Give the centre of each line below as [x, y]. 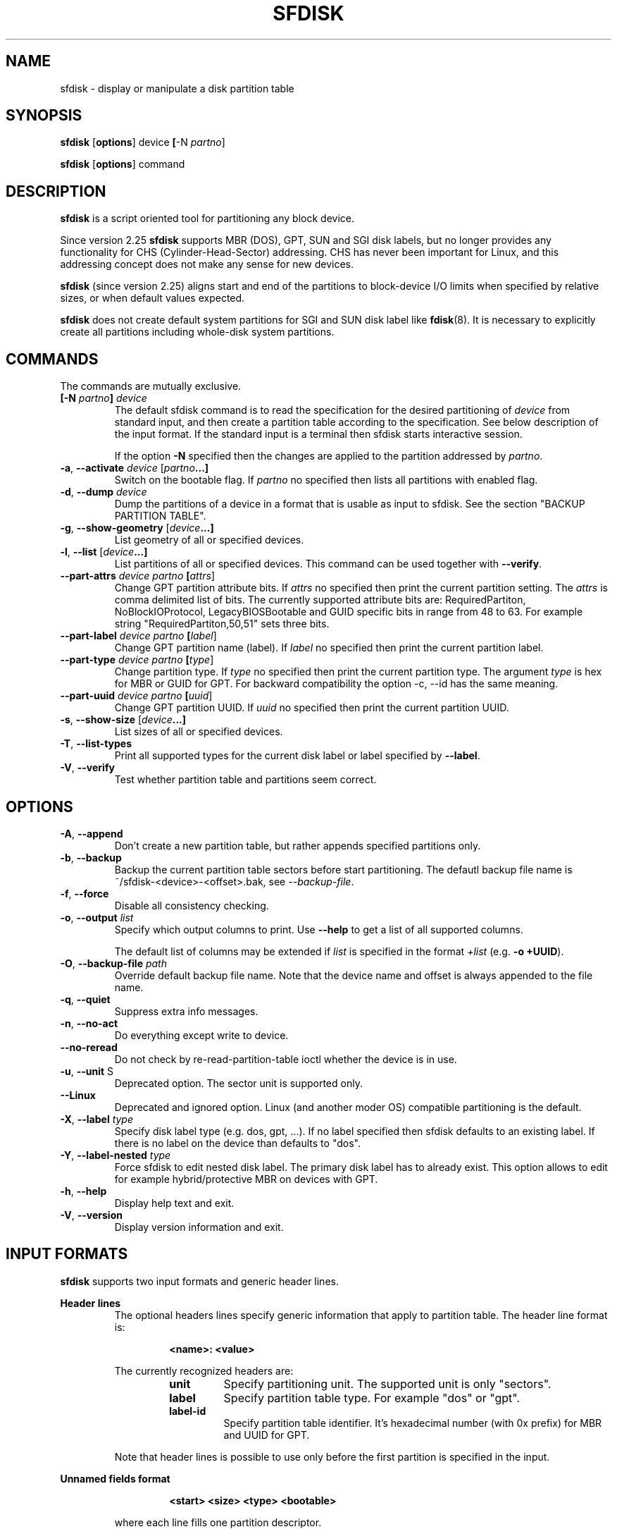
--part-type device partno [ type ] [137, 660]
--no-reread [89, 1047]
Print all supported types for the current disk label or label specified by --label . [297, 756]
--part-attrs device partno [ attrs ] [138, 576]
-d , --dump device [104, 492]
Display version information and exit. [199, 1227]
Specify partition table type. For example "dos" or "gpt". [372, 1398]
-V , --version [91, 1215]
